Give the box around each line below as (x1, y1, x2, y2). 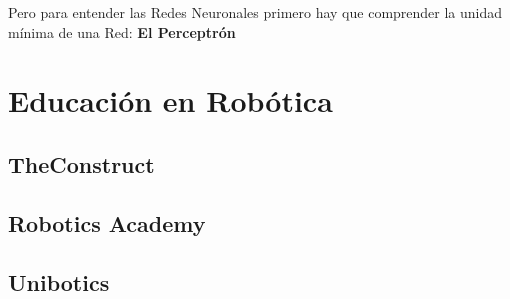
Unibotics (8, 266, 110, 297)
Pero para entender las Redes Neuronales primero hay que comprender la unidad (8, 2, 503, 22)
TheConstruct (8, 148, 155, 179)
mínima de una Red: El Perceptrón (8, 21, 236, 42)
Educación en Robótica (8, 80, 333, 121)
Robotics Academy (8, 207, 206, 238)
